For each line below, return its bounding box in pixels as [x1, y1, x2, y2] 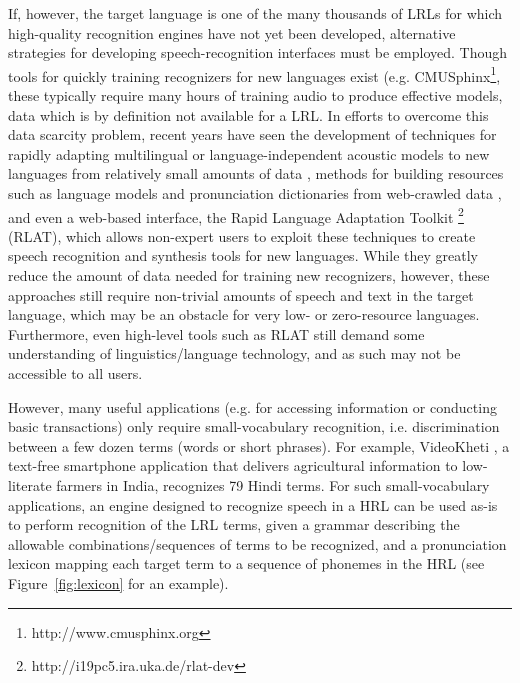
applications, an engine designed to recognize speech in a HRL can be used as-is [8, 494, 498, 515]
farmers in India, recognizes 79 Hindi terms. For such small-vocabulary [56, 474, 490, 495]
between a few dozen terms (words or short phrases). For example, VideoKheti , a [8, 435, 510, 456]
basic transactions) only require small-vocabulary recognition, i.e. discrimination [8, 416, 500, 437]
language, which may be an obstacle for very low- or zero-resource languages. [8, 304, 480, 325]
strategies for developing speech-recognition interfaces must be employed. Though [8, 42, 508, 63]
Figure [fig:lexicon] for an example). [8, 572, 229, 593]
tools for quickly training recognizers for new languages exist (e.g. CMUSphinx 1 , [8, 62, 501, 86]
